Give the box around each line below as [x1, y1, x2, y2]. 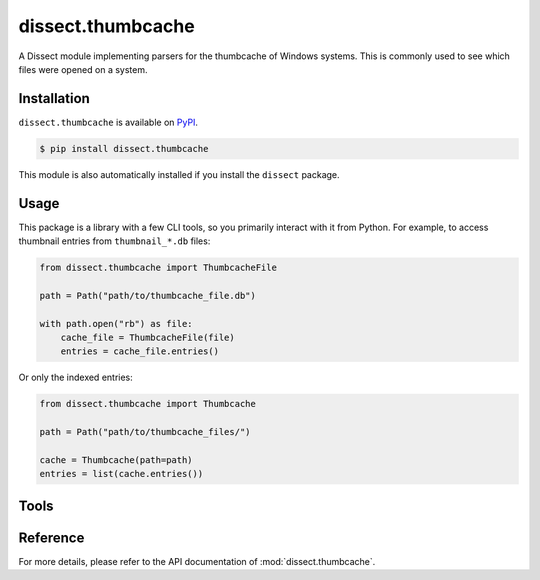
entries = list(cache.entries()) [39, 468, 204, 480]
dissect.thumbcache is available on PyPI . [18, 116, 199, 128]
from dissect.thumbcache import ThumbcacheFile [39, 262, 277, 274]
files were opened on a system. [18, 63, 148, 75]
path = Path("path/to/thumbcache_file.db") [39, 290, 257, 301]
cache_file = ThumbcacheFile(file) [60, 332, 235, 344]
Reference [18, 529, 85, 546]
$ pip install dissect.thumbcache [39, 143, 209, 154]
